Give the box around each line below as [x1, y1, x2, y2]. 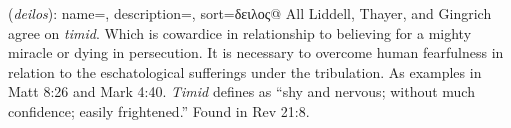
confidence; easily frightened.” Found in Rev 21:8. [8, 100, 310, 121]
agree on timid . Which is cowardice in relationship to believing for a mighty [8, 22, 472, 43]
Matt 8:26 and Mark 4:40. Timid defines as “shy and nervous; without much [8, 81, 475, 102]
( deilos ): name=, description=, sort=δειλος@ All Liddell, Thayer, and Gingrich [8, 3, 492, 23]
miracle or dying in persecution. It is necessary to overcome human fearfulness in [8, 42, 504, 63]
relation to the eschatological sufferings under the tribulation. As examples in [8, 61, 482, 82]
